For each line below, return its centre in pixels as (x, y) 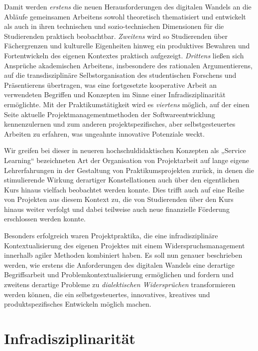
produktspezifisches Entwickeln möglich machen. (78, 304)
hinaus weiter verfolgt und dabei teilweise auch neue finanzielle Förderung (117, 209)
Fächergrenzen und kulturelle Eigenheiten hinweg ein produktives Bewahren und (127, 46)
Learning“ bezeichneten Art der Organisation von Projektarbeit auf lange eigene (127, 160)
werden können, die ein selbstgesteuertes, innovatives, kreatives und (107, 294)
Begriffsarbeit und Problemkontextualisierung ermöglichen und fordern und (119, 274)
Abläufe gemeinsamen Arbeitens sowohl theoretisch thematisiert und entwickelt (125, 16)
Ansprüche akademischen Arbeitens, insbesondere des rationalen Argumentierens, (128, 65)
